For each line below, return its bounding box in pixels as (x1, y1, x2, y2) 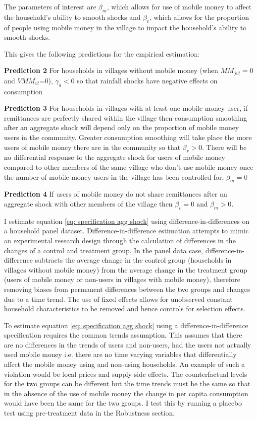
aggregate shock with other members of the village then (4, 198, 173, 209)
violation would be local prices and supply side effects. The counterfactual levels (4, 368, 247, 379)
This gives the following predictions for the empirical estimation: (4, 48, 200, 59)
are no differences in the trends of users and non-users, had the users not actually (4, 339, 251, 350)
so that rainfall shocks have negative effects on (77, 75, 218, 85)
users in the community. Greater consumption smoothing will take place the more (4, 132, 252, 142)
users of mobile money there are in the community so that (4, 141, 181, 152)
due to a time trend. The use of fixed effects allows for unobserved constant (4, 293, 233, 304)
